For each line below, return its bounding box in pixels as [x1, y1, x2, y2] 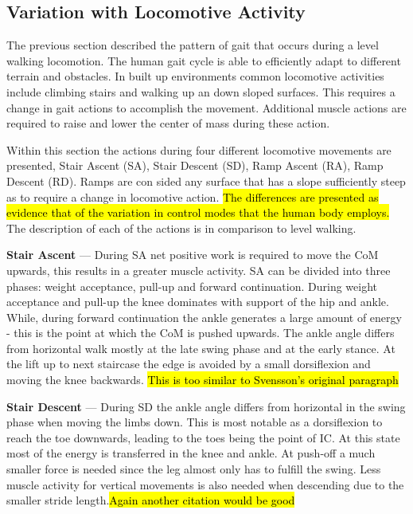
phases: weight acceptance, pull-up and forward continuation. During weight [6, 277, 378, 294]
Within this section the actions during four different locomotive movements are [6, 141, 392, 158]
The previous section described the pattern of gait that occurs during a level [6, 37, 379, 53]
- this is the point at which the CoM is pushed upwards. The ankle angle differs [6, 324, 395, 341]
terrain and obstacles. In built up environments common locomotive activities [6, 68, 384, 84]
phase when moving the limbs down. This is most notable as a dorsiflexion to [6, 414, 383, 430]
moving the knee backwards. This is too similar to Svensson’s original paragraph [6, 371, 399, 388]
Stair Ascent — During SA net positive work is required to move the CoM [6, 246, 379, 263]
